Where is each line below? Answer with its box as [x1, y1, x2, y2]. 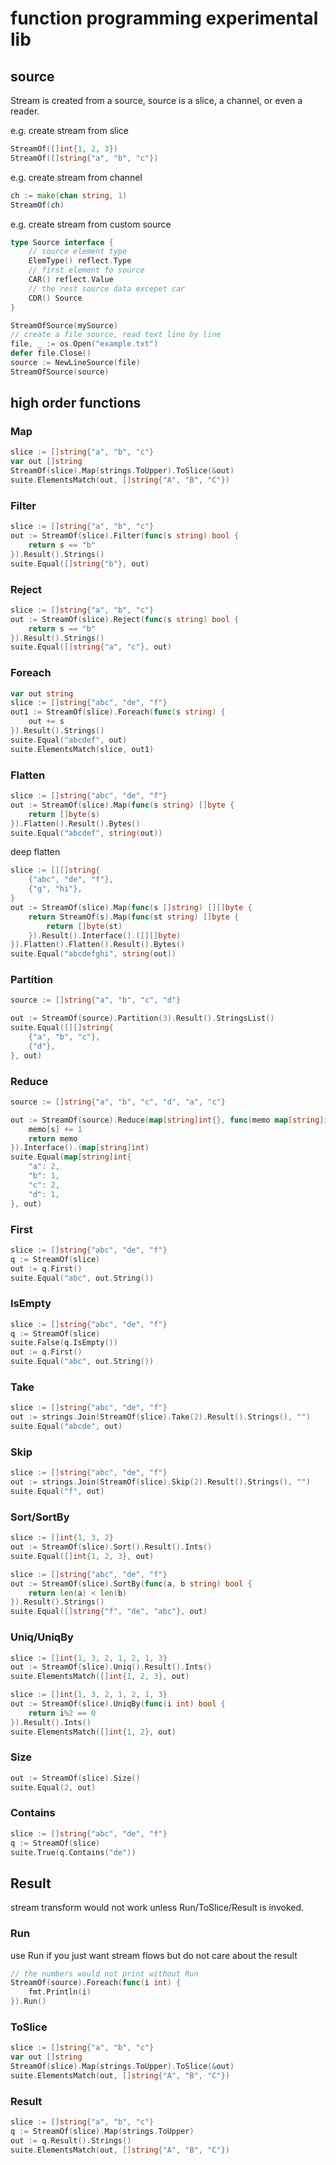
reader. [10, 105, 40, 117]
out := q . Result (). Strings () [10, 2135, 132, 2146]
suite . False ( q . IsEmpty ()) [10, 1338, 118, 1348]
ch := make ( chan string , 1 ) [10, 190, 128, 201]
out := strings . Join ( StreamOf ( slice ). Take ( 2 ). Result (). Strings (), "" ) [10, 1412, 311, 1422]
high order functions [10, 395, 142, 412]
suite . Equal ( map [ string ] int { [10, 1152, 132, 1162]
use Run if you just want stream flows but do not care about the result [10, 1949, 298, 1961]
